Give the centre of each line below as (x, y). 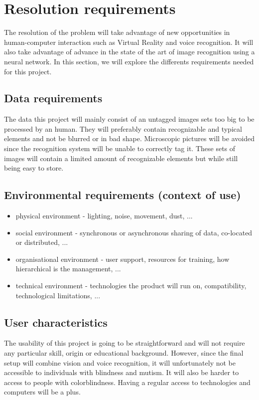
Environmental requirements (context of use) (123, 195)
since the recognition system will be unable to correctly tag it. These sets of (120, 148)
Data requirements (53, 98)
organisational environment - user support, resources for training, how (123, 259)
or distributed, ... (42, 242)
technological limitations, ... (58, 295)
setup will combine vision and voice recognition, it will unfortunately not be (120, 362)
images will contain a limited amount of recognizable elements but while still (121, 158)
